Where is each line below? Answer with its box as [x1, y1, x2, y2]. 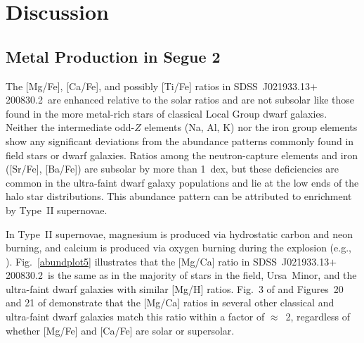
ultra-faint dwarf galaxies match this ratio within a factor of [6, 309, 265, 324]
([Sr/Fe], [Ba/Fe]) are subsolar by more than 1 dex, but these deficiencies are [6, 161, 339, 176]
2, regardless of [285, 309, 351, 324]
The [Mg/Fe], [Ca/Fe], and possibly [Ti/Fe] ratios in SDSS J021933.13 [6, 78, 310, 93]
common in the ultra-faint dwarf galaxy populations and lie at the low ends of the [6, 175, 359, 189]
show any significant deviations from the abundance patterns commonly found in [6, 133, 354, 148]
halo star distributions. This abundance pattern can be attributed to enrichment [6, 189, 352, 204]
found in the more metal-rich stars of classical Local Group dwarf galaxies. [6, 106, 327, 120]
